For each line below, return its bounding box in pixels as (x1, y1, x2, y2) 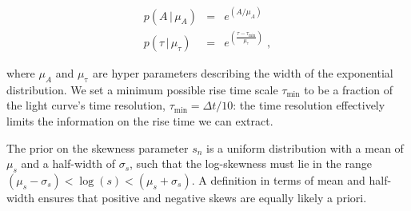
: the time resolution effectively (233, 97, 385, 113)
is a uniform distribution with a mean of (206, 139, 404, 156)
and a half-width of (21, 155, 115, 172)
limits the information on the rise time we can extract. (6, 113, 273, 129)
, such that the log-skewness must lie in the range (130, 155, 372, 172)
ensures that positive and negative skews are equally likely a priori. (38, 189, 367, 206)
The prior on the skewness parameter (6, 139, 189, 156)
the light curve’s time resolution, (6, 97, 166, 113)
